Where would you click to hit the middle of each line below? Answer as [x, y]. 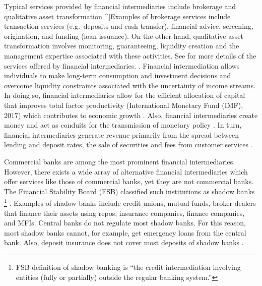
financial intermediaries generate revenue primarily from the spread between [121, 134]
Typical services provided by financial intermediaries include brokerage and [120, 6]
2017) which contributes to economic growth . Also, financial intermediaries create [131, 115]
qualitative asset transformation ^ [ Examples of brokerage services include [117, 16]
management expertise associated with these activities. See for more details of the [130, 55]
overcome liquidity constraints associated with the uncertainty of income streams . [130, 85]
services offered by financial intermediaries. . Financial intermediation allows [122, 65]
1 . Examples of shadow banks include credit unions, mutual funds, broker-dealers [130, 202]
